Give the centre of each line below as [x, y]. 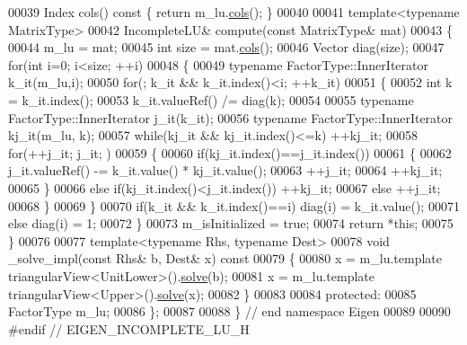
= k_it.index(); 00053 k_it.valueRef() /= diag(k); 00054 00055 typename [211, 99]
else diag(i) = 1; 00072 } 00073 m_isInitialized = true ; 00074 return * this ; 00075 [231, 223]
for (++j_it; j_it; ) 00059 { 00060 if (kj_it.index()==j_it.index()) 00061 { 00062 [230, 152]
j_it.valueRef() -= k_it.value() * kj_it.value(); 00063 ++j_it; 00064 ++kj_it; [225, 170]
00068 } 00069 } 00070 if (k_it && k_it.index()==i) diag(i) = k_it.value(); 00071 [234, 205]
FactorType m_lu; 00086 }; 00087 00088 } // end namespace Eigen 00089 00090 [229, 311]
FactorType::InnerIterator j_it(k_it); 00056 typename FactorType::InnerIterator [231, 117]
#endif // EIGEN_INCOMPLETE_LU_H [129, 328]
